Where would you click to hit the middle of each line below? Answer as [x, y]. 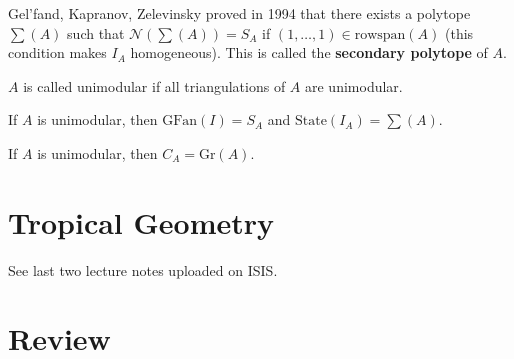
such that [96, 32]
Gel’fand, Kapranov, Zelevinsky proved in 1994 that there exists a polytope [239, 13]
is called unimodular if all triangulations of [154, 85]
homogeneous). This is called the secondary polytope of [309, 52]
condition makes [57, 52]
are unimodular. [354, 85]
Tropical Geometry [141, 221]
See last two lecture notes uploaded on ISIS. [143, 269]
